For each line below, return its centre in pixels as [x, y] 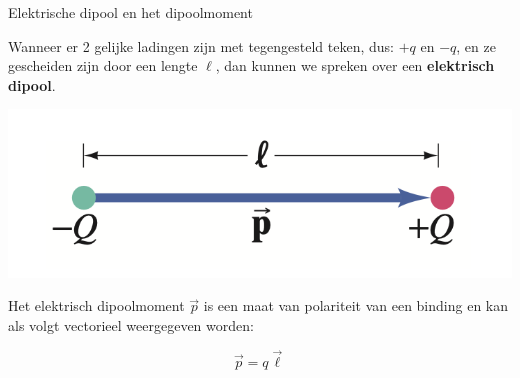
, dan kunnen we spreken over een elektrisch [355, 65]
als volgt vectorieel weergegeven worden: [131, 325]
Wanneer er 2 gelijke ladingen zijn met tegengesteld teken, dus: [201, 45]
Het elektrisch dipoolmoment [96, 305]
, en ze [476, 45]
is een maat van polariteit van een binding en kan [356, 305]
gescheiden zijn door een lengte [103, 65]
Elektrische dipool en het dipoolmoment [130, 12]
